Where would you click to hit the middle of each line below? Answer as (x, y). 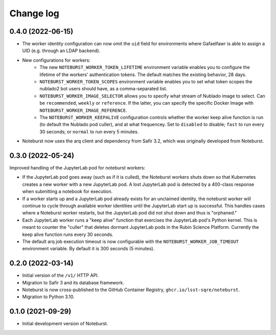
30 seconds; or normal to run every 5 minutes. (89, 131)
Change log (34, 13)
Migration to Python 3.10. (48, 297)
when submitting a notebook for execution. (67, 192)
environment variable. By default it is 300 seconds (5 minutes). (88, 249)
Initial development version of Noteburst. (65, 324)
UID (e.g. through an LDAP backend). (61, 51)
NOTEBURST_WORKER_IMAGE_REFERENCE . (83, 110)
